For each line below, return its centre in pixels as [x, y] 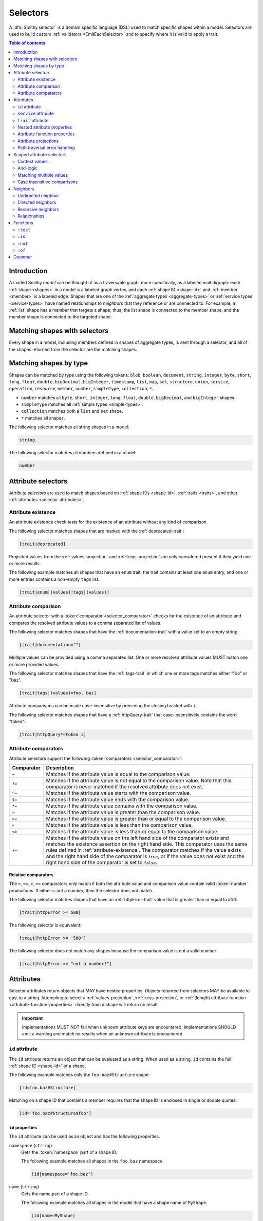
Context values [33, 161]
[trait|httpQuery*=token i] [53, 735]
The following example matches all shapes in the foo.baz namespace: [93, 1161]
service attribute [36, 114]
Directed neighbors [37, 202]
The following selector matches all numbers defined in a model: [73, 453]
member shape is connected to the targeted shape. [60, 317]
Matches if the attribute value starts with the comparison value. [119, 793]
